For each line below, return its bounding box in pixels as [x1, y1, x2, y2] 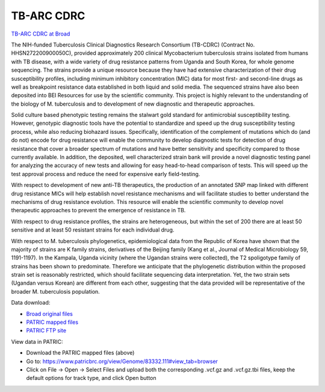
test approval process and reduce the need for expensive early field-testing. [11, 170, 200, 177]
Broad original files [26, 310, 73, 317]
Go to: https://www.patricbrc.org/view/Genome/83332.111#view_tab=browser [26, 358, 218, 365]
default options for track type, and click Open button [26, 375, 156, 382]
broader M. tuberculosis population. [11, 288, 101, 295]
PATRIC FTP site [26, 327, 66, 334]
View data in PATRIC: [11, 338, 63, 345]
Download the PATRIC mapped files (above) [26, 349, 135, 356]
